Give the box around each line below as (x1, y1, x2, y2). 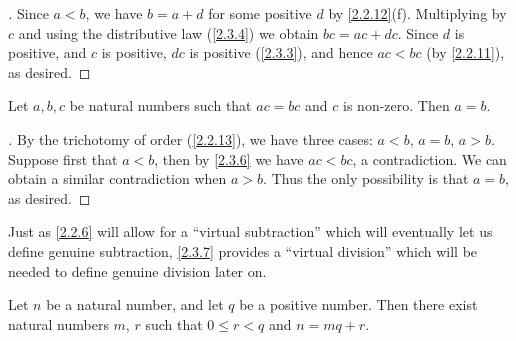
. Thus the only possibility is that (263, 168, 469, 189)
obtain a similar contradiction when (8, 168, 227, 189)
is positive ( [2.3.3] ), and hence (189, 42, 373, 63)
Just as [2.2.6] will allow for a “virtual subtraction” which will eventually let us (8, 221, 493, 242)
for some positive (208, 3, 312, 23)
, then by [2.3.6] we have (154, 148, 304, 169)
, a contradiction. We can (352, 148, 507, 169)
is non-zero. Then (343, 95, 450, 116)
